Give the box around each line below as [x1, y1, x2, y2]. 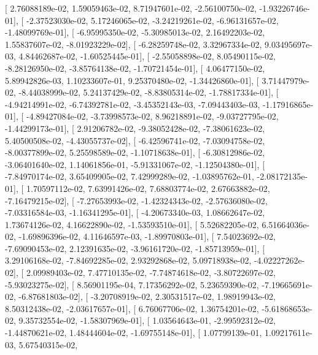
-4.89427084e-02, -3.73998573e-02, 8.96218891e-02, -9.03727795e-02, [26, 110, 279, 123]
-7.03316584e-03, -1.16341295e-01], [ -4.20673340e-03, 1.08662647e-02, [5, 206, 265, 219]
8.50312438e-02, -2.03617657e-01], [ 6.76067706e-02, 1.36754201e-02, [5, 302, 259, 315]
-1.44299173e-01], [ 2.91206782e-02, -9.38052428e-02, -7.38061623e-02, [5, 121, 265, 134]
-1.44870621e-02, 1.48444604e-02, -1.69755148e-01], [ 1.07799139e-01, [5, 326, 262, 339]
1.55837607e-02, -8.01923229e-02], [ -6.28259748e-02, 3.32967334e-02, [5, 37, 262, 50]
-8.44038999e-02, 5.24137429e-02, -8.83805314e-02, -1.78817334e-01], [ [18, 86, 279, 99]
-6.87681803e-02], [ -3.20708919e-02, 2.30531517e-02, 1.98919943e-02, [18, 290, 276, 303]
